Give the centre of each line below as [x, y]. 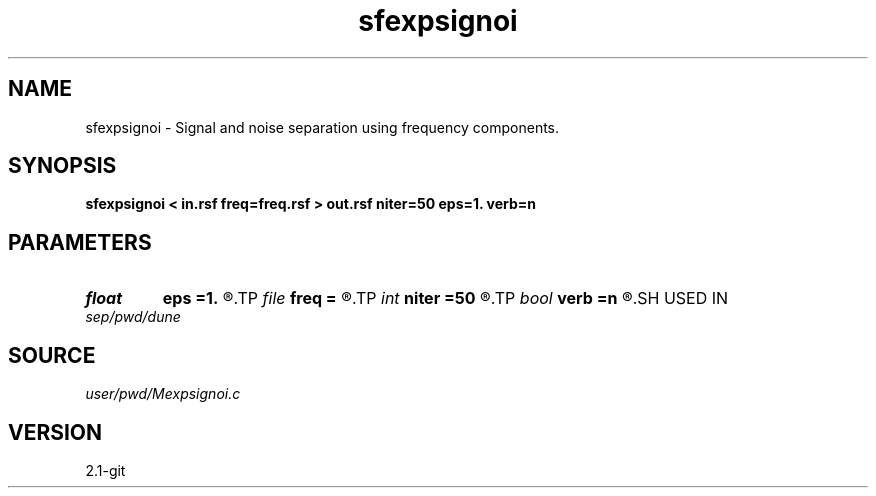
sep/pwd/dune [133, 317]
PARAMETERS [80, 242]
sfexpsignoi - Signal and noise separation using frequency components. [322, 127]
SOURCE [52, 355]
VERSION [55, 432]
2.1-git [105, 470]
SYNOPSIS [62, 166]
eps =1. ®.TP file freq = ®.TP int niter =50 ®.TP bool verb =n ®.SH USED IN [445, 298]
